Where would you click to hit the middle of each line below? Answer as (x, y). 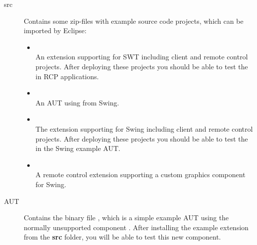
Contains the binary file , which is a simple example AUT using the (126, 218)
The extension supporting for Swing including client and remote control (144, 128)
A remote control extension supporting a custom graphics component (140, 174)
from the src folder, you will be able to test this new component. (123, 237)
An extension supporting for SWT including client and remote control (142, 57)
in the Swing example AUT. (78, 148)
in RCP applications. (67, 76)
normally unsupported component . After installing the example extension (136, 227)
